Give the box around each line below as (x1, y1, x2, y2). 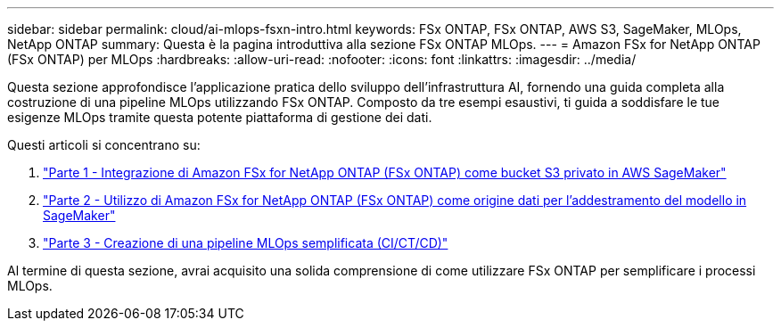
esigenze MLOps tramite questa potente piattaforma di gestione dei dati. (7, 110, 432, 125)
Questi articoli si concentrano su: (7, 137, 201, 152)
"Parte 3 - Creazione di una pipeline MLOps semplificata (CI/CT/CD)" (43, 235, 448, 250)
